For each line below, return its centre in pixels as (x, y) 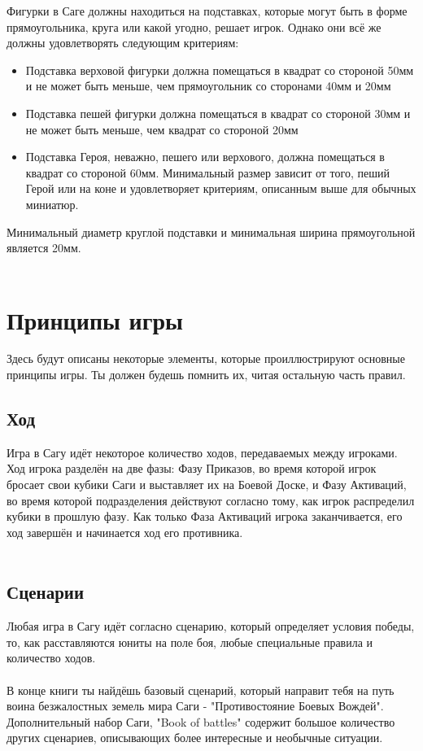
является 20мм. (44, 248)
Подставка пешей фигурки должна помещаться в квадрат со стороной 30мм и (218, 113)
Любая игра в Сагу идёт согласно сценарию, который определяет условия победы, (211, 626)
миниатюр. (52, 204)
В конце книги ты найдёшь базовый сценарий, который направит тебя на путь (201, 690)
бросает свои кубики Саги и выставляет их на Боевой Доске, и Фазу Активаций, (207, 485)
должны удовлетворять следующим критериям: (123, 43)
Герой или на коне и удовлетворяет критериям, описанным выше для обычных (221, 188)
